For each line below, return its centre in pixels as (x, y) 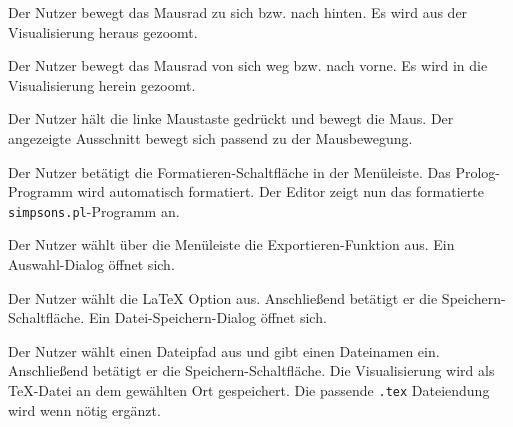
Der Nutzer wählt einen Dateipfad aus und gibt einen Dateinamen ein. (224, 350)
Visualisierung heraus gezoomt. (103, 31)
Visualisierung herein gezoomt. (102, 84)
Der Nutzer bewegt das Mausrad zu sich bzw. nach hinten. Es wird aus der (238, 12)
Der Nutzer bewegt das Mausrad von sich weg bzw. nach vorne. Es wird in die (248, 65)
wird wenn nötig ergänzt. (84, 409)
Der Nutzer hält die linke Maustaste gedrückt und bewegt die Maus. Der (231, 118)
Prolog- (477, 171)
